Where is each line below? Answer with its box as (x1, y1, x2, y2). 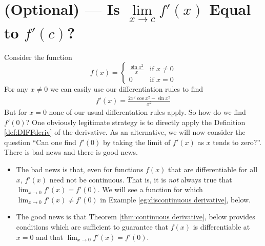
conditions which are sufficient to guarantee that (16, 221, 168, 232)
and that (36, 231, 64, 242)
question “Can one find (4, 136, 76, 147)
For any (4, 84, 28, 94)
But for (4, 107, 27, 117)
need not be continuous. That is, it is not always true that (49, 174, 232, 184)
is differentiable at (193, 221, 250, 232)
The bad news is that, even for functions (16, 163, 144, 174)
